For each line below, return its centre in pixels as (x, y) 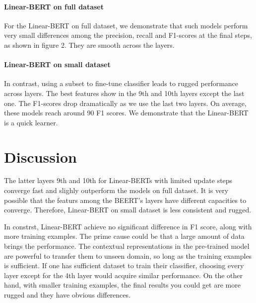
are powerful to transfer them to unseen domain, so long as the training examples (128, 255)
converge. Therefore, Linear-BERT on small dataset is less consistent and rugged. (128, 210)
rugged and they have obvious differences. (67, 295)
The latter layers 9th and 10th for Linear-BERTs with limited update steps (118, 180)
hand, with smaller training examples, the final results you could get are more (122, 285)
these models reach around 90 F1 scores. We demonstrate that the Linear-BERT (126, 113)
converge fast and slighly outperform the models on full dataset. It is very (116, 190)
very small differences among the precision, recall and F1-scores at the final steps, (128, 35)
